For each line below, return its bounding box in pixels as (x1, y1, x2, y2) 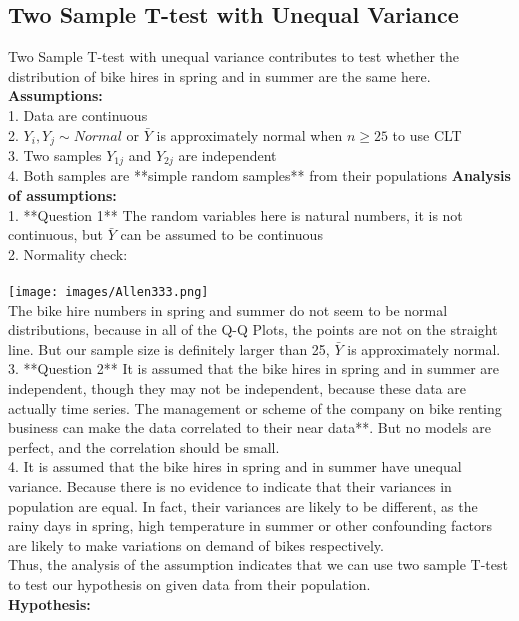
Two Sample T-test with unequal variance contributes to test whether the (8, 46, 460, 67)
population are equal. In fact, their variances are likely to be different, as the (8, 495, 478, 516)
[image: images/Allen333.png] (8, 285, 209, 300)
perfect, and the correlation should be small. (8, 436, 280, 457)
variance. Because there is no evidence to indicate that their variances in (8, 476, 452, 497)
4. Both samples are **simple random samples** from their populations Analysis (8, 165, 511, 186)
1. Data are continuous (8, 104, 148, 125)
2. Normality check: (8, 243, 128, 264)
